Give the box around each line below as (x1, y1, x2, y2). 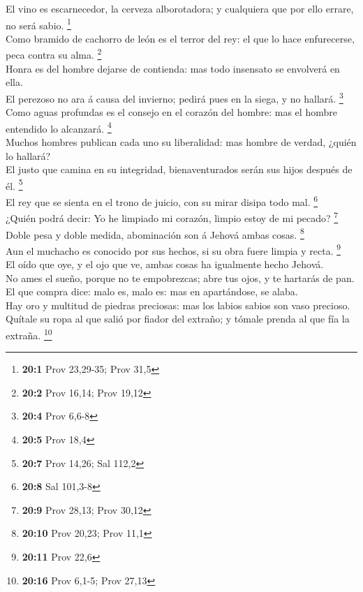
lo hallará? (6, 148, 51, 163)
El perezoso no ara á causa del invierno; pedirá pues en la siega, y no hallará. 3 (6, 89, 343, 105)
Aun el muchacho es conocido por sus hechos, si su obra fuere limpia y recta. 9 (6, 241, 341, 258)
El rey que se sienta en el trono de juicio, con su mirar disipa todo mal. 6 (6, 193, 318, 209)
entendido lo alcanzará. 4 (6, 119, 112, 135)
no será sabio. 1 (6, 15, 71, 32)
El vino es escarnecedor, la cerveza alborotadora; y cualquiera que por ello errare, (6, 1, 354, 15)
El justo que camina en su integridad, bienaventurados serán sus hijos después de (6, 162, 353, 177)
